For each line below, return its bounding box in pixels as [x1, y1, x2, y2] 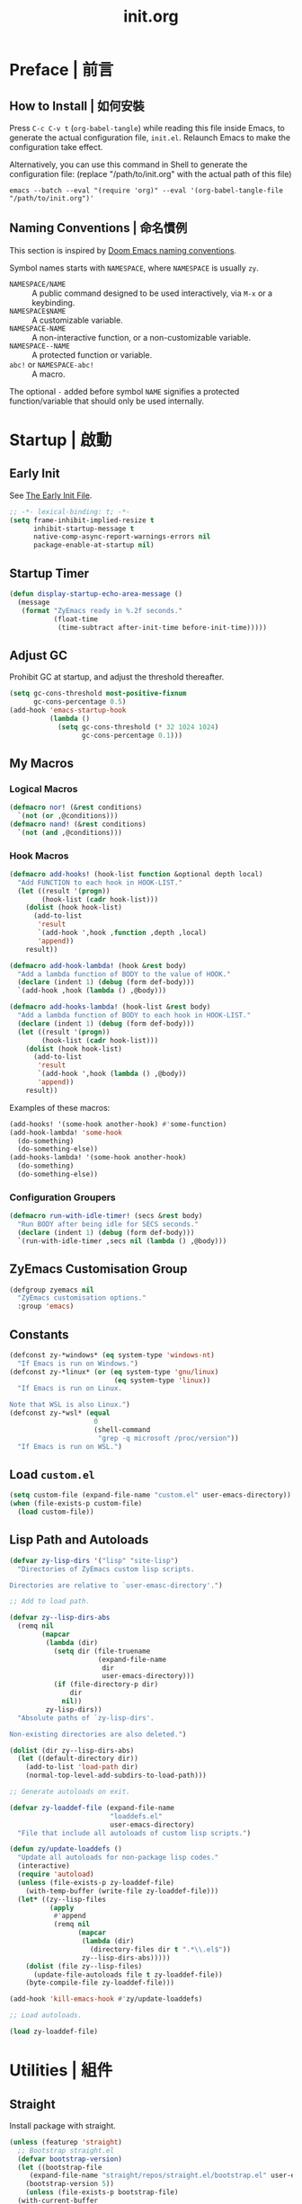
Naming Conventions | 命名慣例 [9, 220, 188, 236]
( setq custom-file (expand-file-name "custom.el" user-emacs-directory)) [9, 1490, 292, 1500]
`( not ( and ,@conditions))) [17, 828, 123, 837]
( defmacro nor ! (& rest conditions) [9, 803, 143, 813]
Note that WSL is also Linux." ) [9, 1400, 130, 1409]
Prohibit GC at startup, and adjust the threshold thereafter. [9, 671, 225, 682]
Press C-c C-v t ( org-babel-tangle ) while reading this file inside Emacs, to [9, 123, 285, 133]
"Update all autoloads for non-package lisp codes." [17, 1853, 219, 1862]
